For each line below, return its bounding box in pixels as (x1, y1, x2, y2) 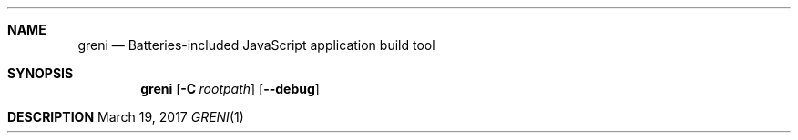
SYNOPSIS (7, 65, 74, 81)
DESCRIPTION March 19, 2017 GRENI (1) (7, 109, 244, 125)
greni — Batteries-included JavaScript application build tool (77, 37, 435, 53)
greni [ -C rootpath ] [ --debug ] (140, 81, 320, 96)
